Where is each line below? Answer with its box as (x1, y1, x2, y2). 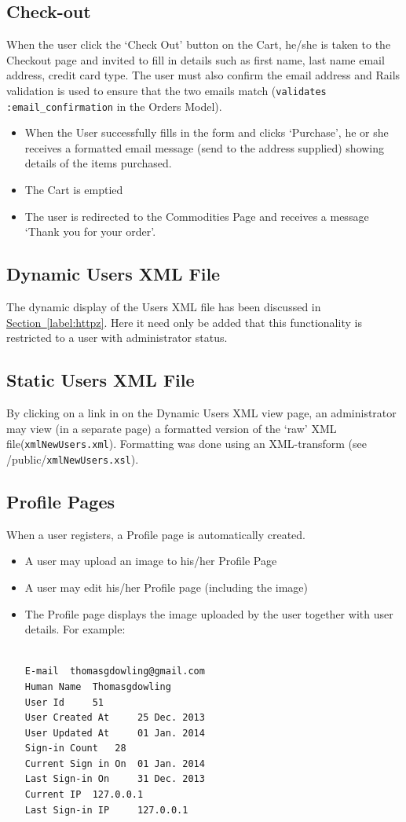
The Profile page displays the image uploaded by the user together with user (24, 605, 393, 622)
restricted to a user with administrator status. (6, 329, 228, 346)
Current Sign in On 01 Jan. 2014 (24, 758, 205, 769)
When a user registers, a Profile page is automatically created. (6, 526, 306, 542)
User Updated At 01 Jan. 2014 (24, 727, 205, 739)
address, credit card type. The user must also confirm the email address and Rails (6, 67, 401, 83)
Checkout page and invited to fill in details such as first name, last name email (6, 51, 385, 68)
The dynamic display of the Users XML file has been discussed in (6, 299, 321, 315)
